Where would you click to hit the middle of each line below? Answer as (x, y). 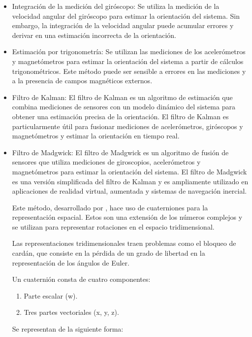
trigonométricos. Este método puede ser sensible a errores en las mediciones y (129, 71)
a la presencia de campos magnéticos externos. (82, 81)
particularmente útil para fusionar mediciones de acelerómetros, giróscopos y (127, 126)
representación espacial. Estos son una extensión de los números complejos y (127, 217)
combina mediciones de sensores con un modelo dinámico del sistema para (124, 107)
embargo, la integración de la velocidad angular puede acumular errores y (123, 25)
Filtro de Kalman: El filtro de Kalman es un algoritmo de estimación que (122, 97)
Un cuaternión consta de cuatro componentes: (81, 279)
